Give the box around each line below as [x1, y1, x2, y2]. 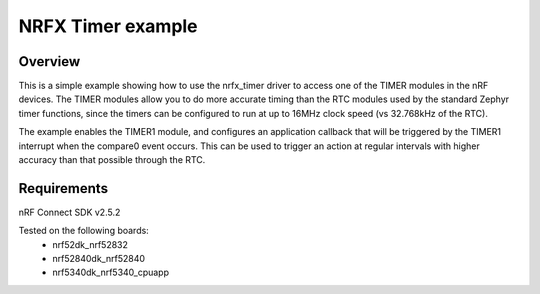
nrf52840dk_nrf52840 [52, 253, 145, 265]
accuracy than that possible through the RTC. [18, 154, 206, 166]
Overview [18, 53, 81, 70]
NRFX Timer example [18, 15, 199, 37]
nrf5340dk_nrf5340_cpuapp [52, 266, 170, 279]
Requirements [18, 180, 109, 197]
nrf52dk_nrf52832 [52, 238, 129, 250]
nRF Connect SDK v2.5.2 [18, 206, 121, 218]
